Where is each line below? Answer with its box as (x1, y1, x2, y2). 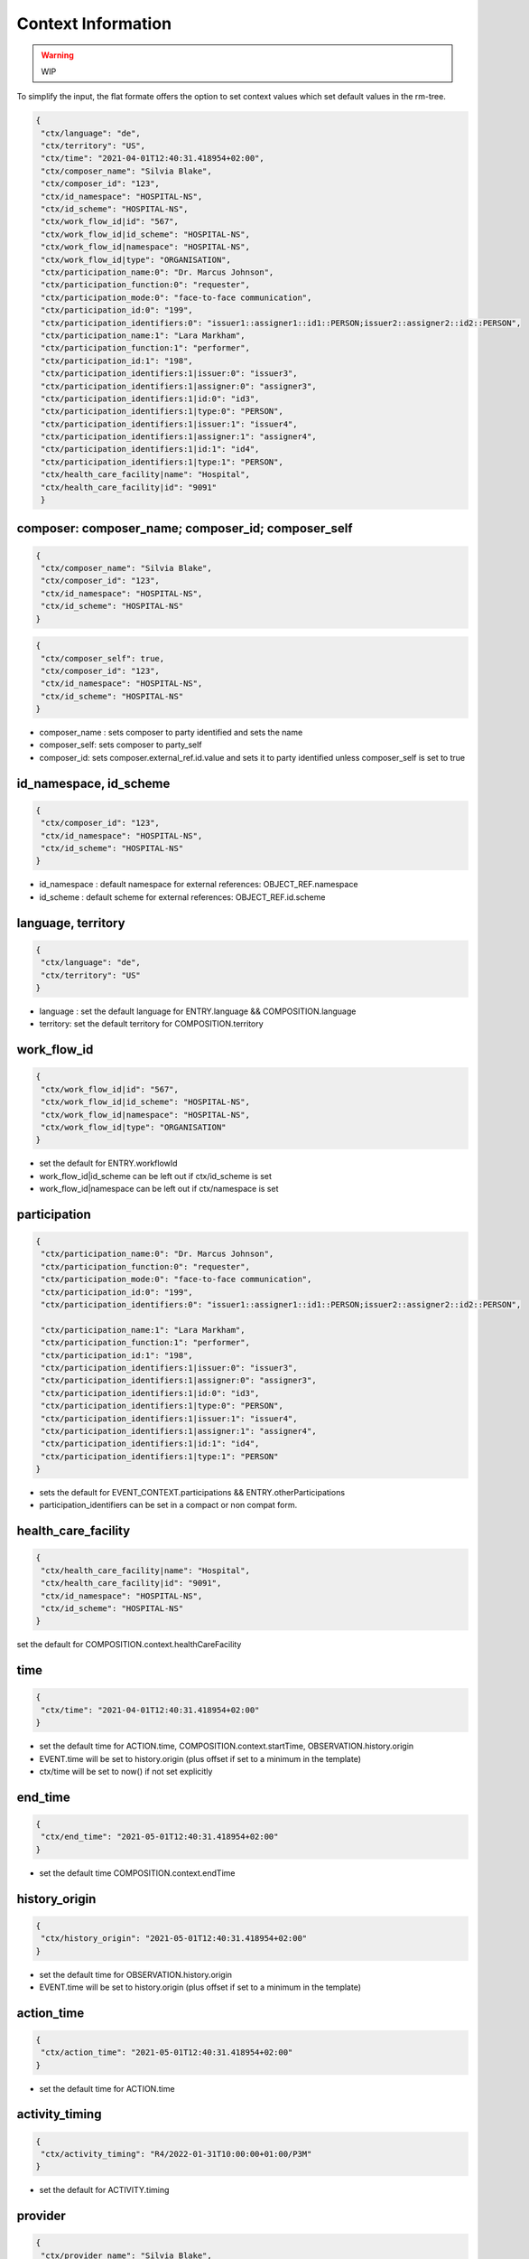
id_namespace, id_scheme (16, 775, 171, 791)
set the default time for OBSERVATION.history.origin (39, 1969, 233, 1980)
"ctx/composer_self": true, (41, 653, 165, 663)
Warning (41, 50, 74, 61)
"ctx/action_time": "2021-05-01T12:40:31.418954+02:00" (41, 2048, 293, 2057)
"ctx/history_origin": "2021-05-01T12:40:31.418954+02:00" (41, 1934, 308, 1944)
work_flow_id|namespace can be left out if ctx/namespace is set (39, 1184, 279, 1195)
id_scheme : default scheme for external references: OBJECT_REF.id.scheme (39, 891, 326, 903)
